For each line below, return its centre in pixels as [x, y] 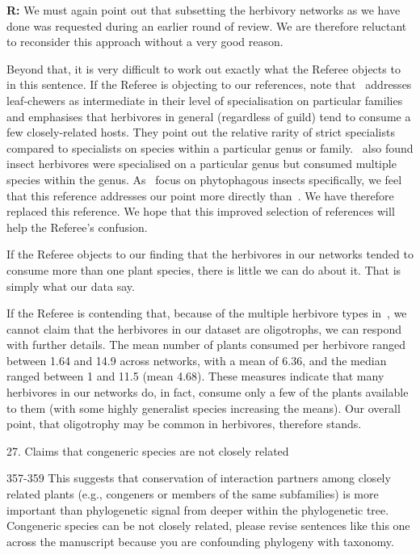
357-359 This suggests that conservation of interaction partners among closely [199, 478]
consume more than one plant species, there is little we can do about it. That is [204, 269]
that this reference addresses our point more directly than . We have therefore [200, 195]
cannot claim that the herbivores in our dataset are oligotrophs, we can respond [204, 328]
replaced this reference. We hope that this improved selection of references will [201, 211]
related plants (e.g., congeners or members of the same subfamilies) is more [193, 494]
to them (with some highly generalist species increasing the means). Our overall [204, 408]
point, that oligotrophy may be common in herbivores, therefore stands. [184, 424]
